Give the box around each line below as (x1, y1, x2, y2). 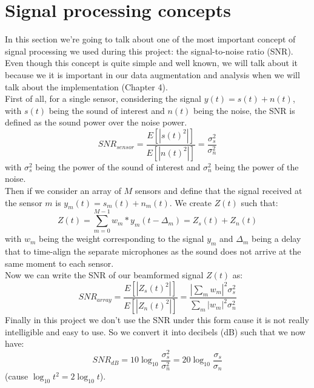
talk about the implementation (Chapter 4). (5, 80, 168, 93)
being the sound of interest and (48, 104, 165, 116)
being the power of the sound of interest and (35, 160, 201, 173)
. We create (169, 196, 212, 209)
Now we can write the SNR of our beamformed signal (5, 269, 204, 281)
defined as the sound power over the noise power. (5, 116, 187, 129)
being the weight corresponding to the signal (38, 232, 204, 245)
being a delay (252, 232, 301, 245)
